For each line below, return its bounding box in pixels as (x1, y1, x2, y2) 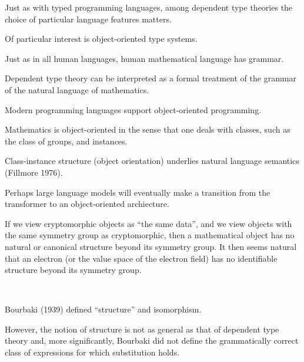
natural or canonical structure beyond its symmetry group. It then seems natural (5, 240, 297, 252)
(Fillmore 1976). (5, 166, 63, 178)
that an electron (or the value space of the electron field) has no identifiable (5, 252, 278, 264)
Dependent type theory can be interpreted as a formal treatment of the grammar (5, 72, 296, 84)
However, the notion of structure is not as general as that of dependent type (5, 322, 279, 335)
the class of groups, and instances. (5, 134, 128, 147)
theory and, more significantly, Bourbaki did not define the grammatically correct (5, 334, 299, 347)
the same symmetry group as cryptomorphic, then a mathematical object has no (5, 229, 295, 241)
